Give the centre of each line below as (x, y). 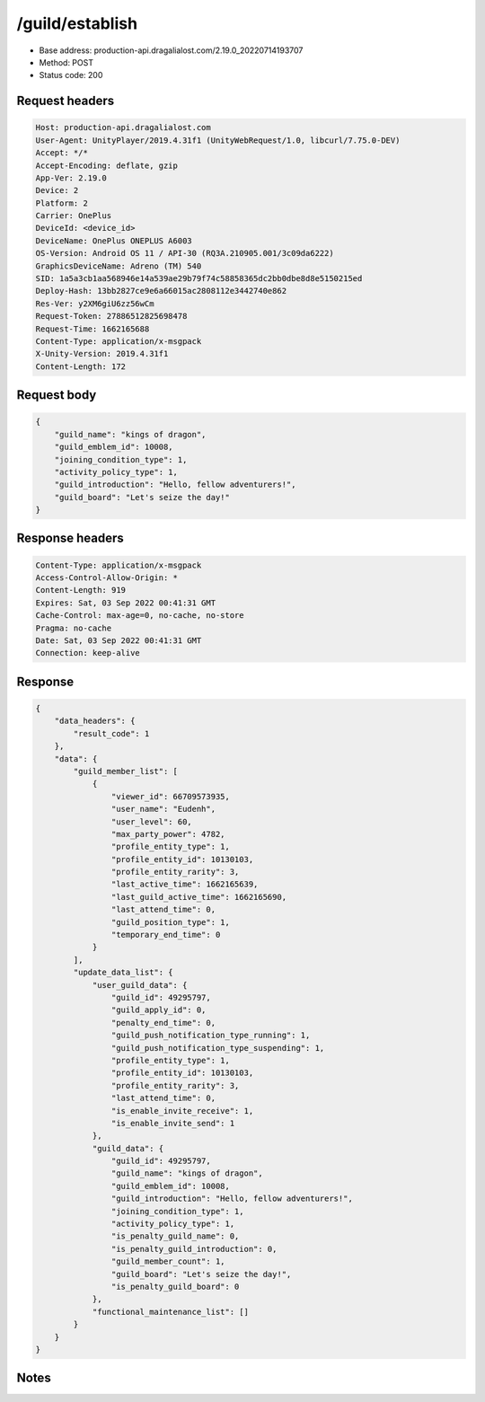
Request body (57, 395)
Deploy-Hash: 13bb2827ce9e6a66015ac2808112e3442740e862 (161, 291)
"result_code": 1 (111, 733)
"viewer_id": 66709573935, (171, 796)
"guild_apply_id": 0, (159, 1010)
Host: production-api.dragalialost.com (123, 128)
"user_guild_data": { (140, 985)
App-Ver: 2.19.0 (71, 178)
